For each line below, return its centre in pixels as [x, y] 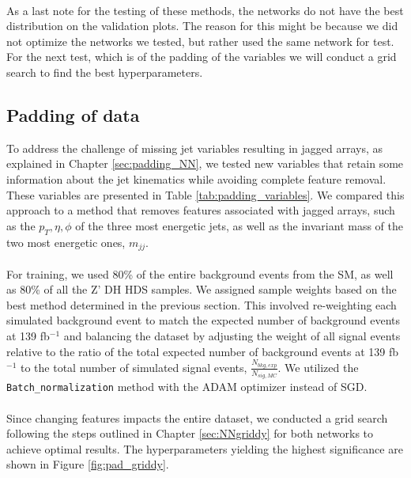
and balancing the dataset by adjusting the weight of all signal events [232, 335]
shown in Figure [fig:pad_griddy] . [88, 464]
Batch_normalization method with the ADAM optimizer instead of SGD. [187, 387]
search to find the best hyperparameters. [105, 72]
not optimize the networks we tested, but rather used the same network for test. [200, 41]
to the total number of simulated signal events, [134, 367]
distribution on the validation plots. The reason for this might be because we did [202, 26]
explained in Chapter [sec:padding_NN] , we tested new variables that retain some [205, 163]
